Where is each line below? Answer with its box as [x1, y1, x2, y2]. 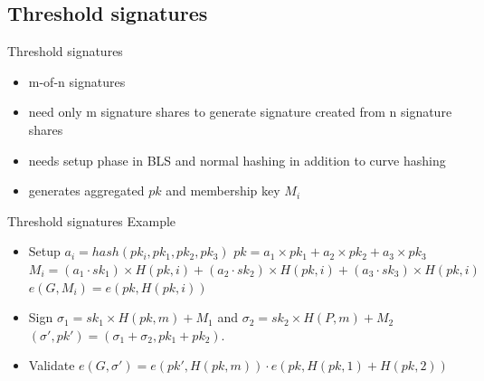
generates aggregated [28, 181, 145, 200]
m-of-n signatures [28, 71, 126, 90]
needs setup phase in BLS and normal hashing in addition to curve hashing [28, 150, 446, 169]
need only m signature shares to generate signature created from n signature [28, 102, 452, 121]
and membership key [166, 181, 280, 200]
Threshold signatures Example [7, 211, 176, 230]
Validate [28, 356, 75, 375]
